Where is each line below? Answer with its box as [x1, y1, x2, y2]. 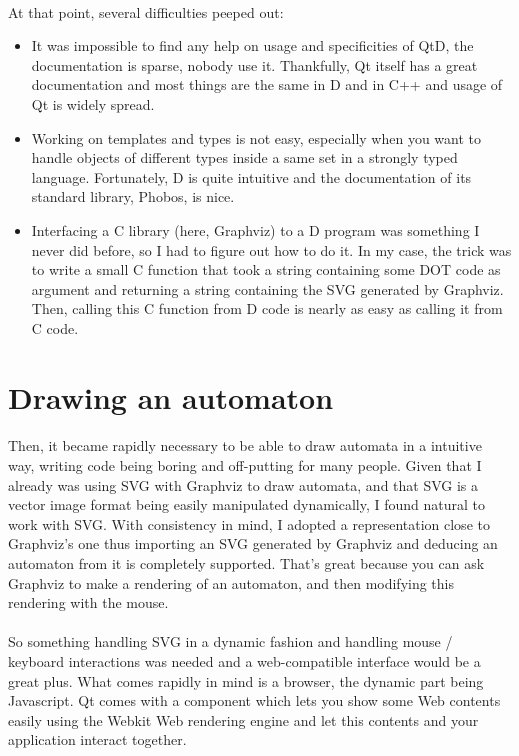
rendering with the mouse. [8, 592, 169, 613]
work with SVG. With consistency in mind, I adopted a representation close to [8, 513, 490, 534]
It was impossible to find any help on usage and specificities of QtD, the [31, 35, 474, 56]
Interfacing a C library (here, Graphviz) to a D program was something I [31, 219, 480, 240]
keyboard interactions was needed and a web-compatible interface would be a [8, 651, 481, 671]
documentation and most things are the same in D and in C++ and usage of [31, 74, 503, 95]
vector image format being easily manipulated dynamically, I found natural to [8, 494, 486, 515]
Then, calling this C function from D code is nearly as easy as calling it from [31, 298, 503, 319]
